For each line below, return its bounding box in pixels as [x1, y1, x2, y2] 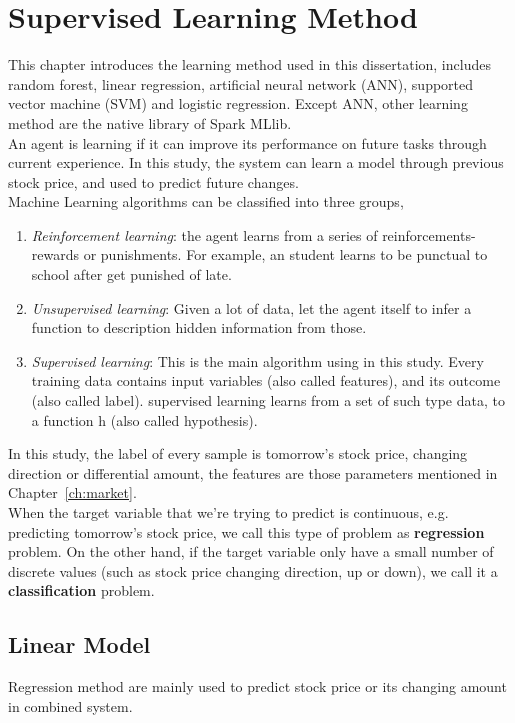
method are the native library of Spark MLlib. [8, 112, 292, 133]
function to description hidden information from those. [31, 317, 367, 338]
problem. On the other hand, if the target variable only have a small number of [8, 541, 494, 562]
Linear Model [8, 629, 151, 660]
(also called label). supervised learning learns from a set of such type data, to [31, 390, 505, 411]
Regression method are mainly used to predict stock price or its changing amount [8, 676, 507, 697]
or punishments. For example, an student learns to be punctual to [83, 244, 488, 265]
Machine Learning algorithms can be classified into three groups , [8, 191, 404, 212]
